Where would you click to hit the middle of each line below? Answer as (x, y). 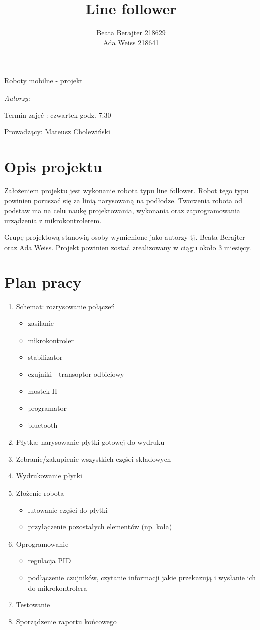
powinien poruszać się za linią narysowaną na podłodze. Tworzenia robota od (123, 200)
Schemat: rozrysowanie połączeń (66, 306)
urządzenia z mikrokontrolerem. (53, 220)
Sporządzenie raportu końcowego (66, 621)
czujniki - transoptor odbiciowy (76, 374)
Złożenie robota (40, 493)
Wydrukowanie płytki (49, 476)
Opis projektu (53, 166)
